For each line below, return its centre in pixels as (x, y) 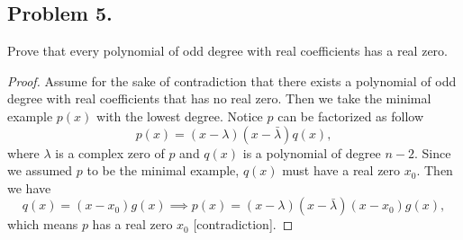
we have (29, 187)
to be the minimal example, (163, 170)
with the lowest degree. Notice (180, 116)
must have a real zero (341, 170)
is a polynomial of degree (312, 152)
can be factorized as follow (351, 116)
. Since (432, 152)
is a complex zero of (110, 152)
